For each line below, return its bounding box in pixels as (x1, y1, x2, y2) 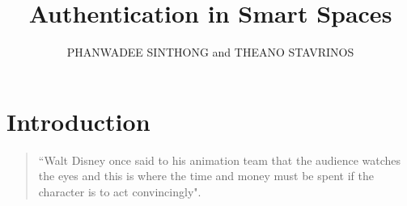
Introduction (6, 104, 151, 137)
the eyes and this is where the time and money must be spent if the (38, 167, 374, 184)
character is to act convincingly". (38, 183, 201, 200)
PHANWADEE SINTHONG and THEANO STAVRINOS (66, 44, 354, 61)
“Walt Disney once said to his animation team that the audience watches (38, 151, 401, 168)
